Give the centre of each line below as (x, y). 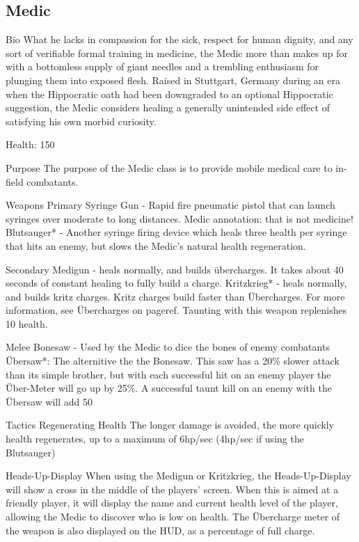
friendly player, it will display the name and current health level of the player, (172, 503)
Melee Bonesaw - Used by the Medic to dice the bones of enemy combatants (168, 347)
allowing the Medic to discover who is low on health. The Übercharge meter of (173, 517)
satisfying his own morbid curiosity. (81, 121)
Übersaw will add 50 (49, 401)
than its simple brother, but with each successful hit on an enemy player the (168, 374)
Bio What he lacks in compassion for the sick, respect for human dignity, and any (179, 39)
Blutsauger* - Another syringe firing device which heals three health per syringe (176, 232)
